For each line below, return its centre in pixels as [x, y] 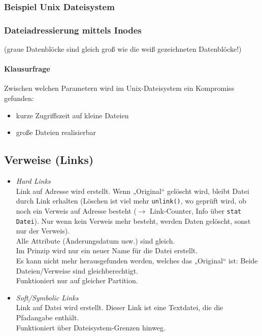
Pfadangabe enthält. [47, 317]
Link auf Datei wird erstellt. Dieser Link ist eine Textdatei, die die [120, 307]
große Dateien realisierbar [56, 132]
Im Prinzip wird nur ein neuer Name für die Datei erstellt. [107, 250]
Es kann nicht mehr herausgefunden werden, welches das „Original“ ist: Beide [137, 260]
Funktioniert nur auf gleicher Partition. [77, 280]
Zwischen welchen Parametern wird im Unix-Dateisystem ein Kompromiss [119, 88]
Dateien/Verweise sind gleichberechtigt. [77, 270]
